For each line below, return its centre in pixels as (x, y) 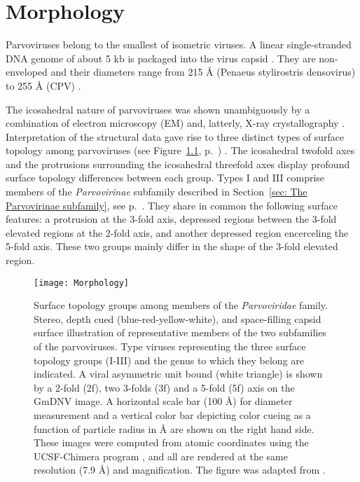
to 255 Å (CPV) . (43, 85)
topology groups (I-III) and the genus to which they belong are (169, 360)
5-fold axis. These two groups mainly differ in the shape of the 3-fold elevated (172, 246)
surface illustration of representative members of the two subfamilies (180, 332)
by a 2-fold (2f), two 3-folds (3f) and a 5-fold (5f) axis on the (164, 387)
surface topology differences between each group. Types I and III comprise (165, 178)
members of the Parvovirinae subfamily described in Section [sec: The (157, 192)
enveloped (27, 72)
